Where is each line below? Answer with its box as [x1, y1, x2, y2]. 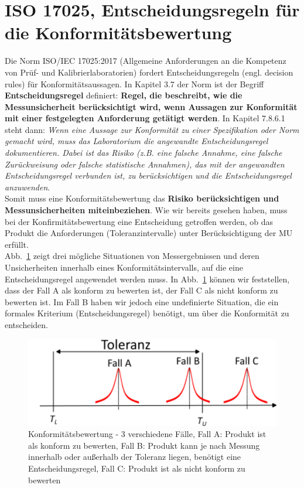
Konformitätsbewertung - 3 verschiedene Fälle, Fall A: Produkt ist [28, 428, 267, 440]
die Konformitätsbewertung [5, 21, 232, 45]
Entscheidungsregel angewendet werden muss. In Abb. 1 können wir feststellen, [5, 272, 290, 285]
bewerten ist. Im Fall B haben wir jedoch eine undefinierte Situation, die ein [5, 295, 279, 308]
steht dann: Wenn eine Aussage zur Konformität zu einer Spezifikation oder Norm [5, 123, 299, 135]
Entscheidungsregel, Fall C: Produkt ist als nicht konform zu [28, 462, 245, 474]
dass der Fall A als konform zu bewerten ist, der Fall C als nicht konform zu [5, 284, 278, 296]
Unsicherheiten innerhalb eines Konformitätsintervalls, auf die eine [5, 261, 243, 273]
